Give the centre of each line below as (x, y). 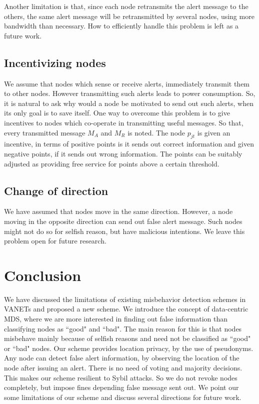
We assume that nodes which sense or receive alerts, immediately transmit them (127, 83)
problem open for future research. (55, 241)
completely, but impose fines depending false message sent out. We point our (121, 387)
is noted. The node (156, 132)
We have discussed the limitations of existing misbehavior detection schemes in (125, 299)
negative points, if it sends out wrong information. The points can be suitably (123, 153)
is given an (214, 132)
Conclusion (43, 275)
